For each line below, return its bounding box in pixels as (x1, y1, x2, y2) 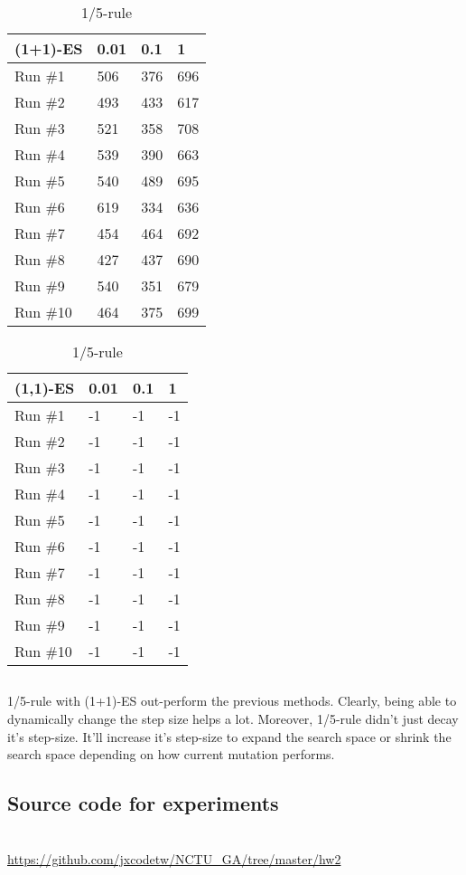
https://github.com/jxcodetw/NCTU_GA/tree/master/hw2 (7, 849, 341, 868)
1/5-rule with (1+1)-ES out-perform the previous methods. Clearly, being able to (7, 691, 457, 710)
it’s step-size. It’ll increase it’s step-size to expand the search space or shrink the (7, 727, 452, 746)
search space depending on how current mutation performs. (7, 745, 335, 764)
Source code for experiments (7, 789, 279, 817)
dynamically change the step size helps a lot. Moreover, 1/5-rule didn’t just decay (7, 709, 459, 728)
